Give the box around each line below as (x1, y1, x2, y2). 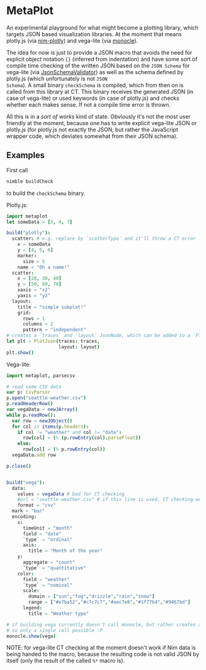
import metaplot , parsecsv (6, 372, 75, 379)
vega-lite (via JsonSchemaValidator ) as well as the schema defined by (6, 68, 184, 75)
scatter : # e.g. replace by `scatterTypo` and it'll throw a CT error (12, 235, 196, 242)
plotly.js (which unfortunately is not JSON (6, 75, 108, 82)
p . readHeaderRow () (6, 401, 53, 407)
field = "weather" (22, 576, 70, 582)
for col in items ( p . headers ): (12, 424, 89, 430)
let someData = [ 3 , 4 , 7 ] (6, 219, 72, 225)
